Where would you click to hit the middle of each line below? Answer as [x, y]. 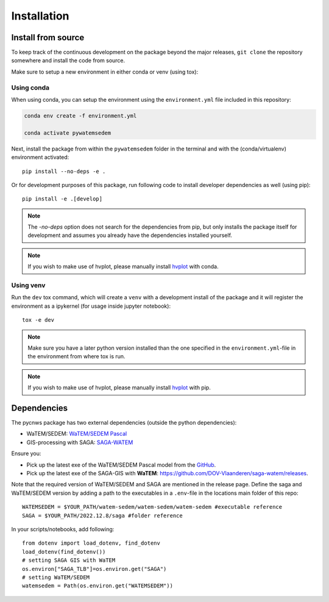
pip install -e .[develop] [62, 199]
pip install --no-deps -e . [64, 171]
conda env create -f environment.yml [80, 115]
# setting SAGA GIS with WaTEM [69, 560]
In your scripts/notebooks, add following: [63, 529]
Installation [40, 16]
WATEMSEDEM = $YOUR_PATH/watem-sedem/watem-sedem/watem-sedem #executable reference [152, 507]
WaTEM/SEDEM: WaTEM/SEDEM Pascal [77, 434]
